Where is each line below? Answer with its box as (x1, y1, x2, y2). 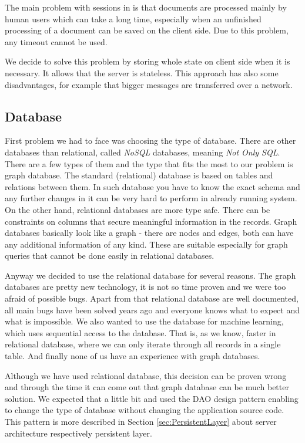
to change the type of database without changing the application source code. (5, 404, 284, 416)
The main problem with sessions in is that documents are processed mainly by (5, 1, 287, 13)
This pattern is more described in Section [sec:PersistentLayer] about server (5, 415, 277, 428)
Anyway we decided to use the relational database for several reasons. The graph (5, 269, 296, 281)
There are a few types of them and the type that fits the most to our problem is (5, 157, 293, 170)
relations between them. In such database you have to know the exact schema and (5, 180, 300, 192)
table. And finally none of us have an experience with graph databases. (5, 350, 260, 362)
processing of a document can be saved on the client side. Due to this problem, (5, 24, 289, 36)
